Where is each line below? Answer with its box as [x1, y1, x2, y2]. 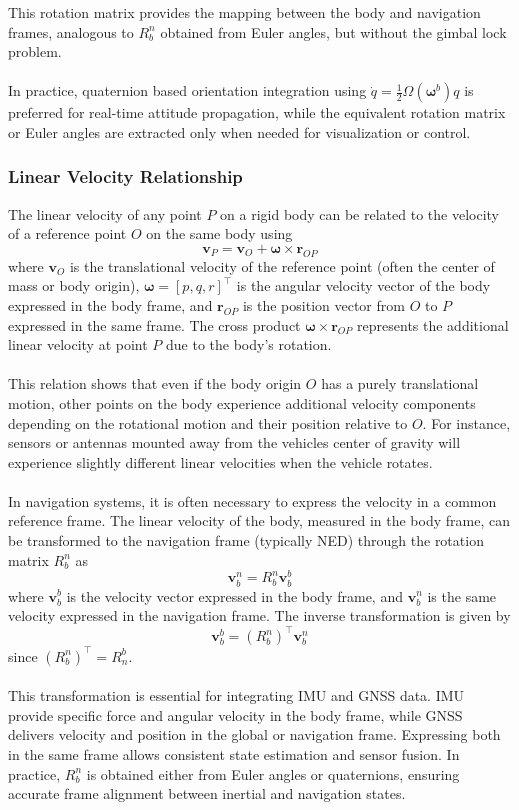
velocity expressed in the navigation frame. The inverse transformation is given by [8, 605, 511, 626]
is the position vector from [242, 294, 405, 315]
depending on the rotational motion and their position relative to [8, 412, 408, 433]
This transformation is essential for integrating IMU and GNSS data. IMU [8, 685, 465, 706]
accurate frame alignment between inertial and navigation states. [8, 783, 406, 804]
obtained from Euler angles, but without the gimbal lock [160, 21, 507, 42]
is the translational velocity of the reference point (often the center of [69, 255, 495, 276]
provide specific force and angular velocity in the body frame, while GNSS [8, 704, 463, 725]
